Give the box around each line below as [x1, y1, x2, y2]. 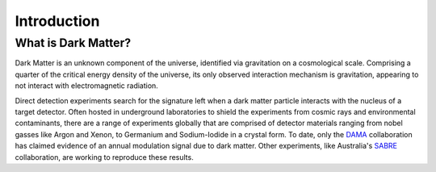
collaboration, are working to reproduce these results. [15, 152, 194, 162]
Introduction [15, 12, 100, 30]
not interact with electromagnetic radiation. [15, 81, 159, 90]
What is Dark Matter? [15, 36, 132, 50]
